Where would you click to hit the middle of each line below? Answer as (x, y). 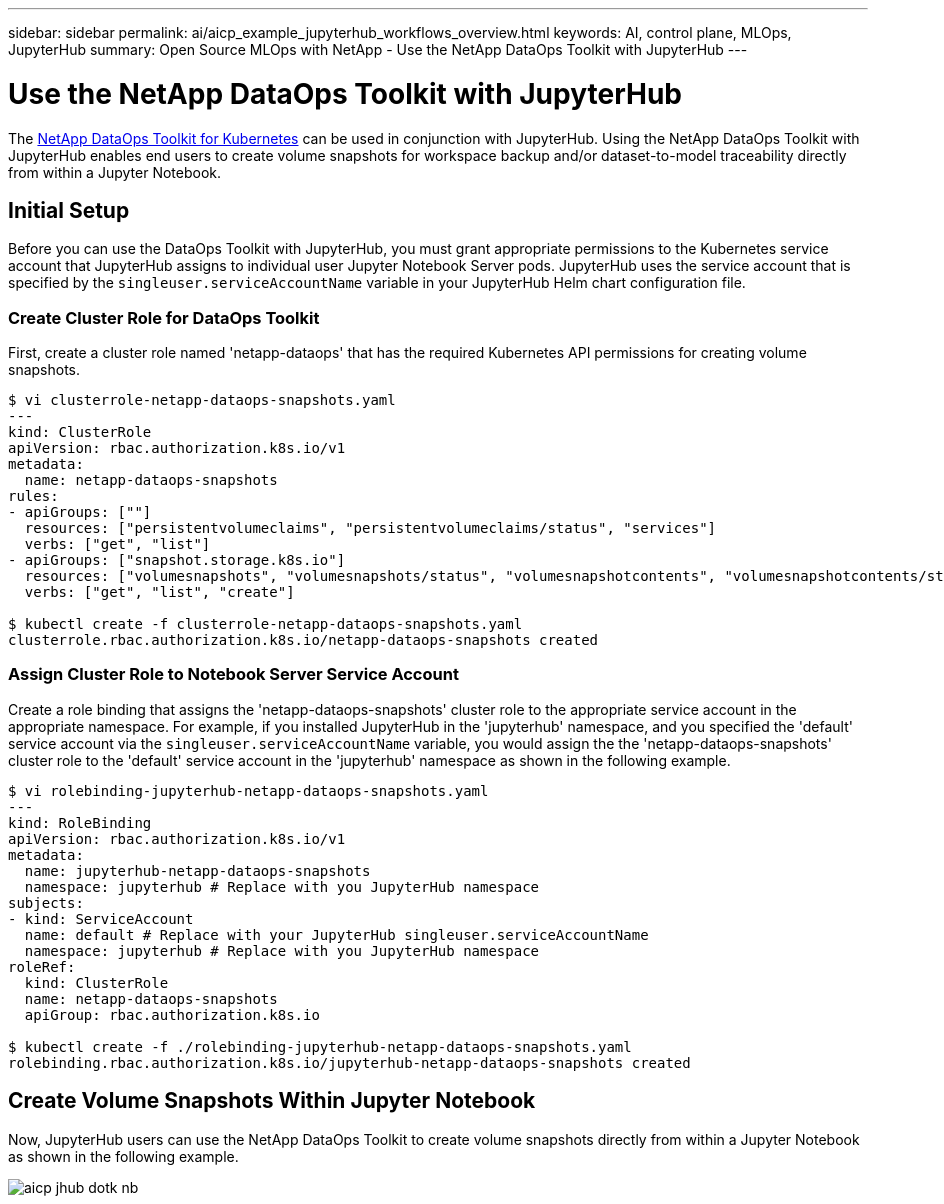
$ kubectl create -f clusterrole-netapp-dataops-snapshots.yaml (265, 624)
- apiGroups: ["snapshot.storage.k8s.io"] (177, 560)
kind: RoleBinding (80, 822)
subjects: (46, 902)
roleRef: (42, 966)
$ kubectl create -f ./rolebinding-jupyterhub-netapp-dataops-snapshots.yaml (320, 1046)
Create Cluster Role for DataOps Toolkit (164, 317)
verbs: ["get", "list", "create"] (159, 592)
